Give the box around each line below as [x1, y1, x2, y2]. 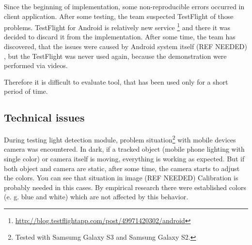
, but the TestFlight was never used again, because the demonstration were [4, 51, 227, 61]
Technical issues [4, 110, 85, 125]
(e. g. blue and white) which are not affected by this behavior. [4, 192, 189, 202]
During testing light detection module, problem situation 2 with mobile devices [4, 133, 236, 144]
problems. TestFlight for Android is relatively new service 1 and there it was [4, 21, 231, 32]
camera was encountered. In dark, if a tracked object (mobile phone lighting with [4, 144, 245, 154]
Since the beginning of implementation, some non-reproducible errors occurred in [4, 1, 245, 11]
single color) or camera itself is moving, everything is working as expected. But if [4, 154, 245, 164]
